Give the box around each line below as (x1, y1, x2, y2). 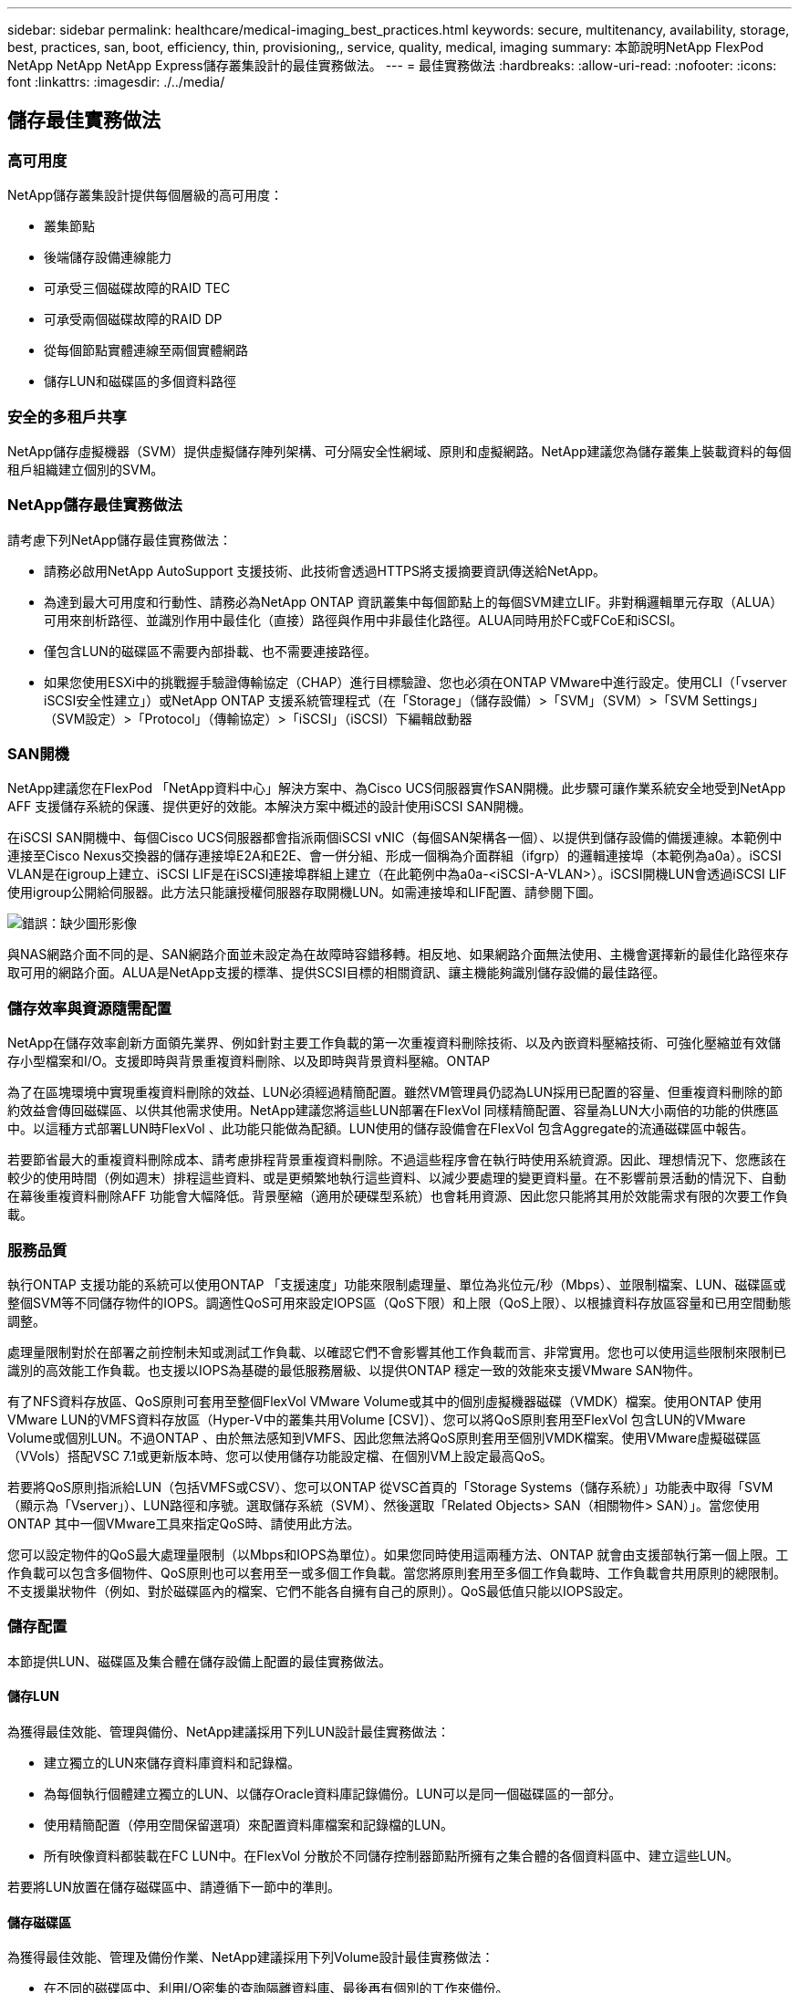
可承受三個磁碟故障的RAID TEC (44, 280, 231, 297)
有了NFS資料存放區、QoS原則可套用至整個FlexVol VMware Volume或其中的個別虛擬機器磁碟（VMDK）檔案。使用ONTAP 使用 (7, 1393, 763, 1409)
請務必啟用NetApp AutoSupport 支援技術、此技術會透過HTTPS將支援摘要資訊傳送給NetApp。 (44, 562, 607, 579)
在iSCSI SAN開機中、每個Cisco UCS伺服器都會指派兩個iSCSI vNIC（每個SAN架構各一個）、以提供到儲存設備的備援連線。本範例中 (7, 830, 783, 846)
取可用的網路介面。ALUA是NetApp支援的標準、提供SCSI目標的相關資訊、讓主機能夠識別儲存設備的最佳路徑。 (7, 965, 666, 981)
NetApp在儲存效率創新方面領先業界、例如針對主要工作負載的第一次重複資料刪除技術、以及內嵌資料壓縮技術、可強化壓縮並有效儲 (7, 1035, 782, 1051)
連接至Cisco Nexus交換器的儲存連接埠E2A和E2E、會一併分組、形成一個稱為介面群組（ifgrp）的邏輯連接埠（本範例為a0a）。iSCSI (7, 848, 782, 864)
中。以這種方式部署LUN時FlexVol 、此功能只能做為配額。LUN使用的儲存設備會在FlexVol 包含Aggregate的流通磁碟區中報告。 (7, 1121, 754, 1137)
